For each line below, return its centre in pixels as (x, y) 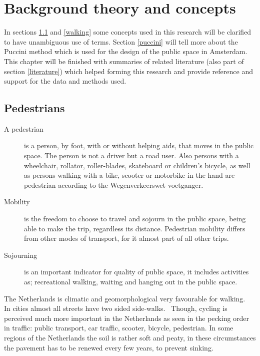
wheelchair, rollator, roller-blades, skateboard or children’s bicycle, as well (137, 165)
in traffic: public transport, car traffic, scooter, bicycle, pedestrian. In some (119, 328)
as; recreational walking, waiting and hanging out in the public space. (131, 282)
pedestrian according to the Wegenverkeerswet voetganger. (114, 185)
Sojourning (21, 255)
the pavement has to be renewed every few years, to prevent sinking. (109, 347)
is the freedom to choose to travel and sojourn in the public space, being (135, 219)
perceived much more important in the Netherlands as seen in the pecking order (127, 318)
